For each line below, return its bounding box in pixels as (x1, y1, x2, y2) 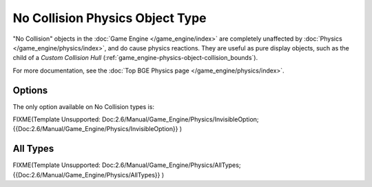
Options (12, 84, 48, 96)
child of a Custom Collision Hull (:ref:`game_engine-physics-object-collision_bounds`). (12, 54, 258, 62)
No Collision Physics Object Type (12, 10, 207, 26)
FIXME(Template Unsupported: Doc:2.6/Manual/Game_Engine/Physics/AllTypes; (12, 161, 241, 169)
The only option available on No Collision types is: (12, 102, 155, 110)
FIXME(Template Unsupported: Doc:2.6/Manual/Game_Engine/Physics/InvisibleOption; (12, 115, 259, 124)
